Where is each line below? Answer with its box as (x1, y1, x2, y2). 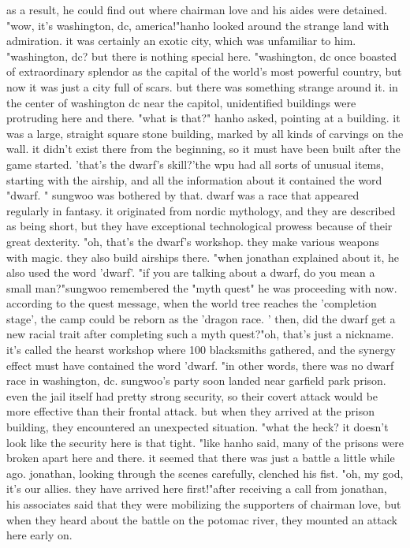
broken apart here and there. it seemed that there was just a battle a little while (6, 449, 395, 466)
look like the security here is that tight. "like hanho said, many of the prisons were (6, 434, 404, 450)
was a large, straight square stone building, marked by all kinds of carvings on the (6, 125, 404, 141)
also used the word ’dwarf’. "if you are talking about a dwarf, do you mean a (6, 264, 375, 281)
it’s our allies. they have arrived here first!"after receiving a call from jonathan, (6, 480, 387, 497)
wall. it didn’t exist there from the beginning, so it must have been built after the (6, 140, 401, 157)
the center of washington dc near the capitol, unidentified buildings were (6, 94, 356, 110)
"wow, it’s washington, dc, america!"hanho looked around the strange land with (6, 17, 389, 33)
